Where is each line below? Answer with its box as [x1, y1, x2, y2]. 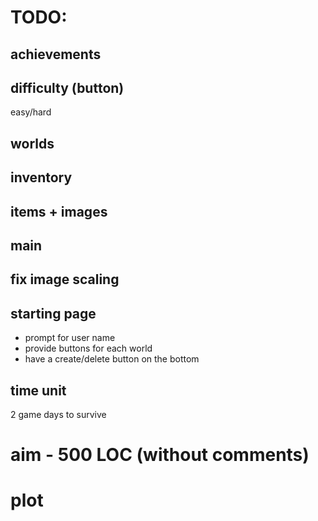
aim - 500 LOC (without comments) [10, 444, 310, 466]
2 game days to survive [10, 408, 107, 420]
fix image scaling [10, 271, 120, 288]
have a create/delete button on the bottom [24, 353, 200, 365]
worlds [10, 135, 55, 152]
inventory [10, 169, 73, 186]
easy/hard [10, 106, 52, 118]
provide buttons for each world [24, 342, 153, 355]
